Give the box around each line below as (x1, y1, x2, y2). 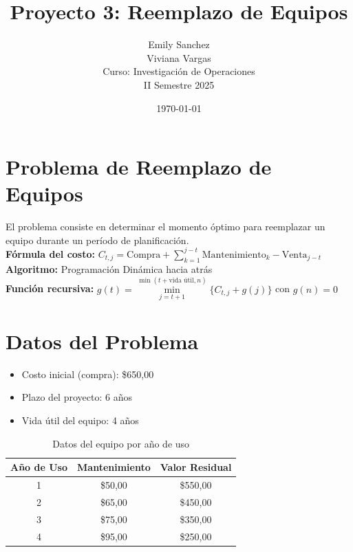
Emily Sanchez (148, 37, 210, 52)
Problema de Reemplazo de (6, 153, 272, 181)
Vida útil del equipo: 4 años (21, 413, 139, 428)
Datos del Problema (6, 327, 199, 355)
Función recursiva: (6, 281, 94, 296)
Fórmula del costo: (6, 246, 95, 261)
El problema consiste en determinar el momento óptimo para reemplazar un (6, 219, 325, 234)
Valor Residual (160, 460, 232, 474)
